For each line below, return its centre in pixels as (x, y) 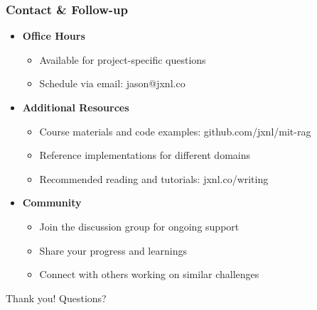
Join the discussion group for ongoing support (139, 226)
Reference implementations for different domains (145, 155)
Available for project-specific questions (123, 59)
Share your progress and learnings (113, 250)
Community (52, 203)
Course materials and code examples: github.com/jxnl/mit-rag (175, 131)
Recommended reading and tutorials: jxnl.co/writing (154, 178)
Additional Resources (76, 107)
